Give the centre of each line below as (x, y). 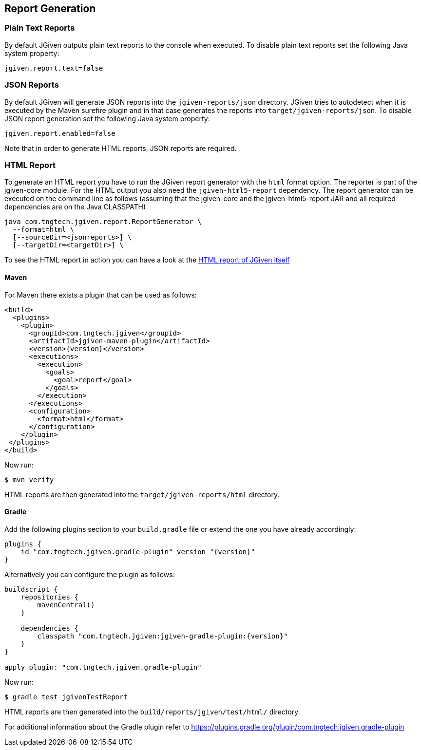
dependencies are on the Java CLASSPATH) (75, 207)
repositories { (49, 597)
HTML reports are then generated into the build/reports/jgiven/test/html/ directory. (152, 712)
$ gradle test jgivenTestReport (66, 697)
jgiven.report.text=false (54, 68)
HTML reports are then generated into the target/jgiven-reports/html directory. (142, 494)
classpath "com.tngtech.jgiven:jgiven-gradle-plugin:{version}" (163, 636)
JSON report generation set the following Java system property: (107, 118)
